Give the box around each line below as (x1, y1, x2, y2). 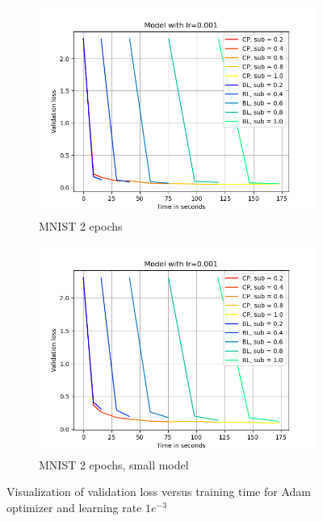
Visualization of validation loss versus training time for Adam (6, 483, 311, 500)
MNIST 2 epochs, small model (39, 456, 189, 473)
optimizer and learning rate (6, 498, 142, 515)
